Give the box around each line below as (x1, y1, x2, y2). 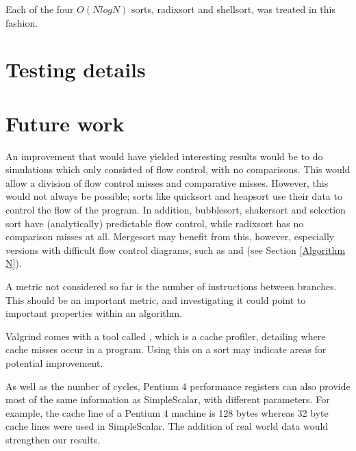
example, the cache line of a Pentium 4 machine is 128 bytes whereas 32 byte (5, 405, 329, 420)
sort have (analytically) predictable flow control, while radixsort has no (5, 216, 304, 230)
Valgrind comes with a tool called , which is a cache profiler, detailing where (5, 328, 326, 343)
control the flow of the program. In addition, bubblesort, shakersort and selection (5, 203, 346, 217)
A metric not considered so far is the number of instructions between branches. (5, 279, 337, 294)
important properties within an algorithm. (5, 306, 183, 320)
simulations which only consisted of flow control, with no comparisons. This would (5, 162, 351, 177)
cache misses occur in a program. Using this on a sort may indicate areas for (5, 342, 327, 357)
